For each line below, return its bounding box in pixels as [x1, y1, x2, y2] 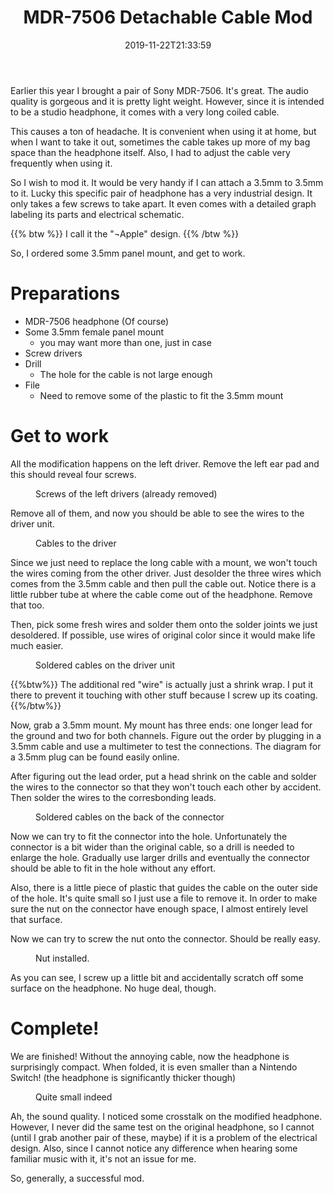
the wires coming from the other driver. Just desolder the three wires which [10, 567, 322, 579]
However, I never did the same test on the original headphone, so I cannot [10, 1121, 315, 1133]
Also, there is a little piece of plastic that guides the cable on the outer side [10, 881, 318, 893]
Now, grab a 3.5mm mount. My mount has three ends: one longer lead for [10, 719, 313, 731]
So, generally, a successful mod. [10, 1172, 145, 1184]
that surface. [10, 913, 63, 925]
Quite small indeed [35, 1091, 113, 1103]
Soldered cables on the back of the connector [35, 811, 225, 823]
